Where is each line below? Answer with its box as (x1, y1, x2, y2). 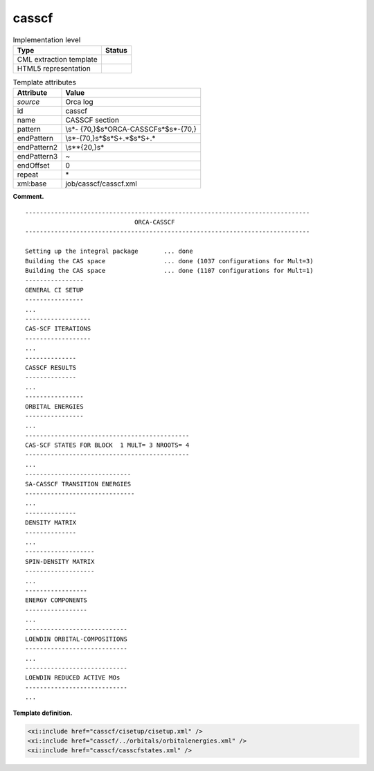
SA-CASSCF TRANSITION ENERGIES (25, 480, 132, 488)
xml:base (17, 179, 47, 188)
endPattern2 (17, 143, 58, 152)
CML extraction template (17, 54, 98, 64)
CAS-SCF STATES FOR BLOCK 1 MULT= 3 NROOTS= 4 (25, 441, 190, 450)
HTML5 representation (17, 63, 91, 73)
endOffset (17, 161, 50, 170)
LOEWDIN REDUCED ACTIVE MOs (25, 674, 121, 682)
